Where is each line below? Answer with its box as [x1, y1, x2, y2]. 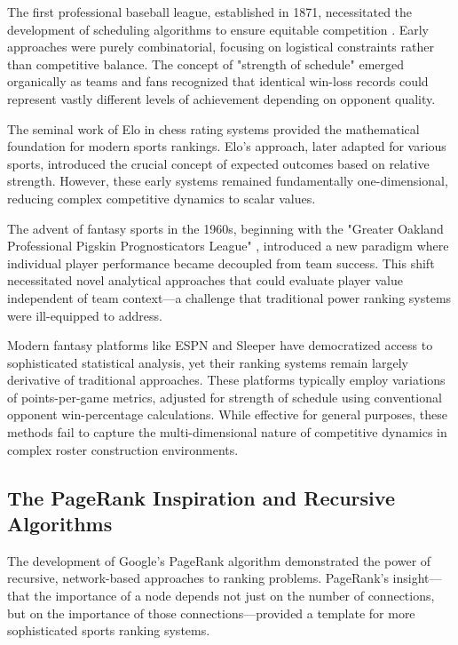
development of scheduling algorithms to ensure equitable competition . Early [7, 20, 430, 38]
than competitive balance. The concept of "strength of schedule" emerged [7, 54, 405, 73]
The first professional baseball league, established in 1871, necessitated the [7, 3, 413, 20]
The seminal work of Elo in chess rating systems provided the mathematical [7, 119, 420, 138]
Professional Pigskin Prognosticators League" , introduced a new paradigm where [7, 236, 449, 255]
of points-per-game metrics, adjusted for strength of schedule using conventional [7, 387, 442, 406]
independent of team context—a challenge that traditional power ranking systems [7, 288, 452, 307]
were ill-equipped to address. [7, 306, 162, 324]
